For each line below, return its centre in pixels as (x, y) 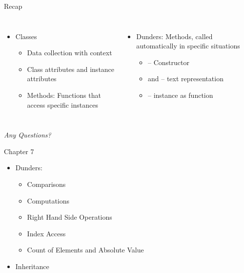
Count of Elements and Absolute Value (85, 250)
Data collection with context (70, 53)
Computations (48, 200)
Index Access (46, 233)
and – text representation (185, 79)
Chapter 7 (19, 151)
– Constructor (168, 62)
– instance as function (180, 95)
